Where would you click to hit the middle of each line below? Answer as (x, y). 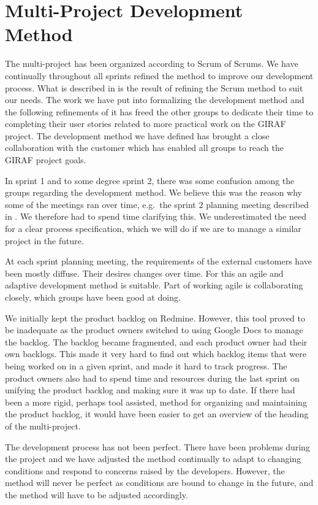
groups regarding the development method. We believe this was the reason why (153, 192)
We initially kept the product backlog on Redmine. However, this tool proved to (155, 318)
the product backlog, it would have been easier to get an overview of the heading (157, 414)
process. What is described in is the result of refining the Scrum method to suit (154, 87)
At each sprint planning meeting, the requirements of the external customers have (158, 261)
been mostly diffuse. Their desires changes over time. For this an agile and (144, 273)
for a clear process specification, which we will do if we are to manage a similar (153, 229)
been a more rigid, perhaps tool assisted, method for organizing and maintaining (156, 402)
